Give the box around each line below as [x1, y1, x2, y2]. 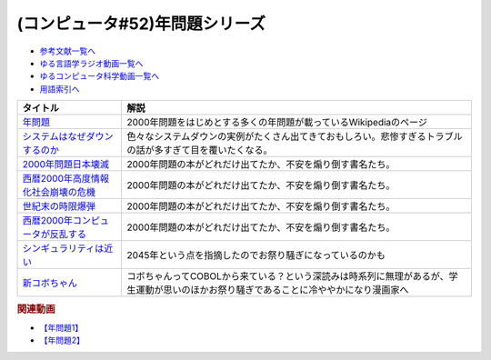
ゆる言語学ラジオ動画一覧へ [39, 57, 144, 68]
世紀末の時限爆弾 [22, 200, 95, 213]
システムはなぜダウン [22, 130, 114, 143]
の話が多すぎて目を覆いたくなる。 [126, 144, 273, 156]
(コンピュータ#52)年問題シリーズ [16, 14, 266, 34]
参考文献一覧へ [39, 45, 95, 56]
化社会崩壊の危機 [22, 186, 95, 199]
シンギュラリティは [22, 242, 105, 255]
